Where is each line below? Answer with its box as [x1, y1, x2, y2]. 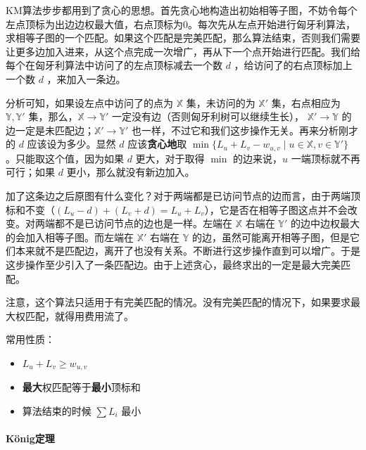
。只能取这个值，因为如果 [6, 150, 124, 165]
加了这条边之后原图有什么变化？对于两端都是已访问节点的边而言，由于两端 [6, 188, 351, 202]
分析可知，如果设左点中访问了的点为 [6, 95, 173, 110]
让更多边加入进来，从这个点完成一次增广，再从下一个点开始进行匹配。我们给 [6, 44, 360, 58]
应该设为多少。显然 [27, 136, 116, 151]
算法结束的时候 [22, 403, 91, 418]
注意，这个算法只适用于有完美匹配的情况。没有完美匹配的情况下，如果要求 [6, 295, 351, 309]
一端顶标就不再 [291, 150, 360, 165]
